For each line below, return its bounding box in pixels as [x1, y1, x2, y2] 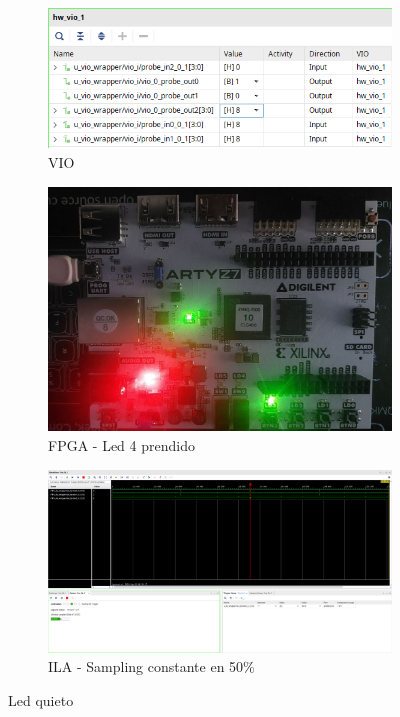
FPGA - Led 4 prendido [48, 434, 195, 455]
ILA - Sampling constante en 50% [48, 656, 255, 677]
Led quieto [8, 689, 74, 710]
